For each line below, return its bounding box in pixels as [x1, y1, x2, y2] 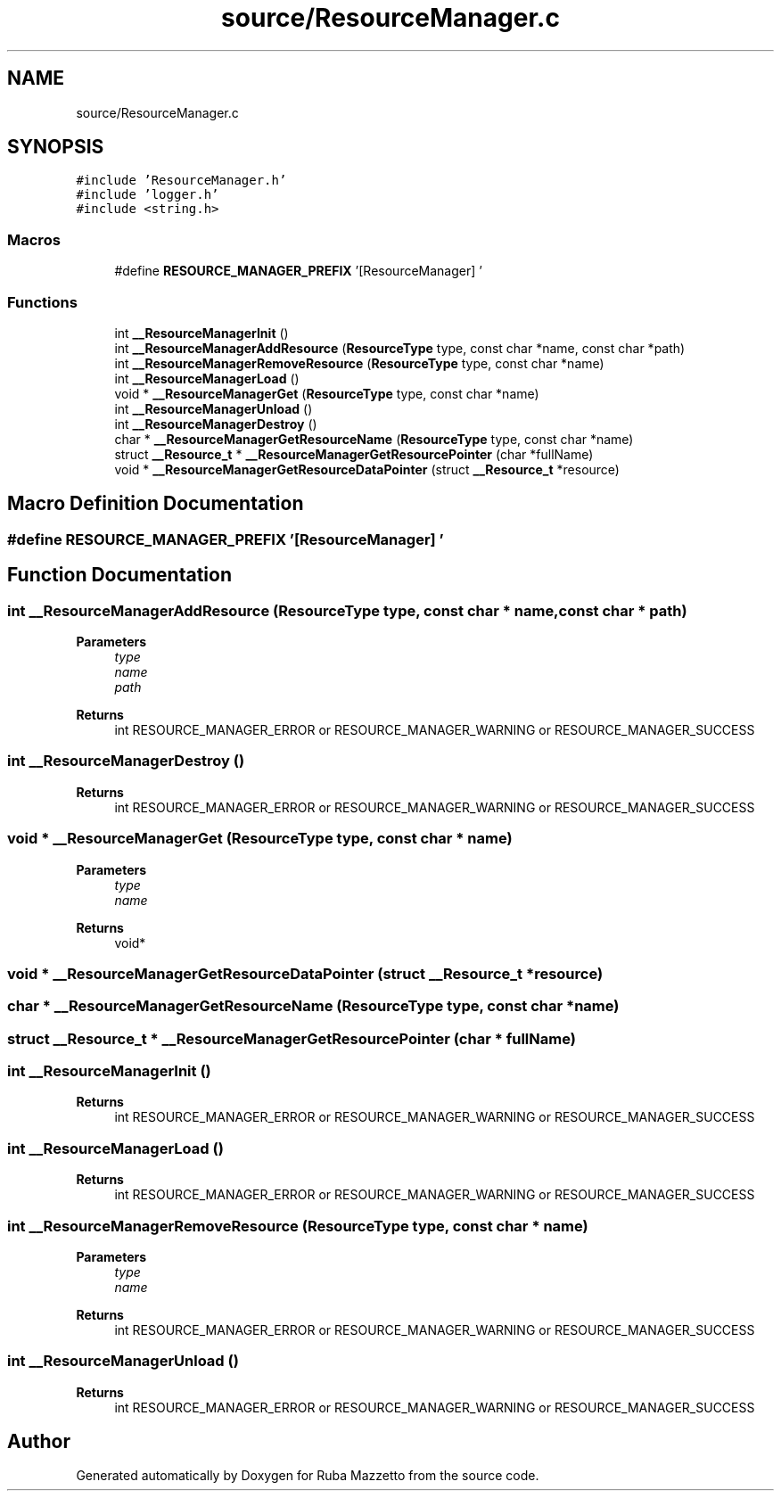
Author [7, 1430, 70, 1453]
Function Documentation [7, 564, 232, 587]
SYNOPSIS [7, 136, 104, 159]
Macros [7, 230, 61, 249]
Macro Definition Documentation [7, 492, 304, 515]
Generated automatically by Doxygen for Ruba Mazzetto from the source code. [76, 1468, 539, 1484]
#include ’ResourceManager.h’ [76, 173, 287, 188]
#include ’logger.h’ [76, 187, 219, 202]
